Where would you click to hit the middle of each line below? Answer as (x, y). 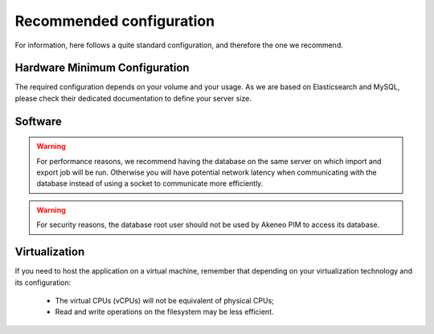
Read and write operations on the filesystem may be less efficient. (164, 312)
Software (38, 121)
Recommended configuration (115, 21)
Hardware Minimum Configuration (102, 68)
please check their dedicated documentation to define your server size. (133, 98)
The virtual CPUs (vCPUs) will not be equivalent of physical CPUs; (165, 300)
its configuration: (43, 282)
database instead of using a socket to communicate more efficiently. (150, 183)
